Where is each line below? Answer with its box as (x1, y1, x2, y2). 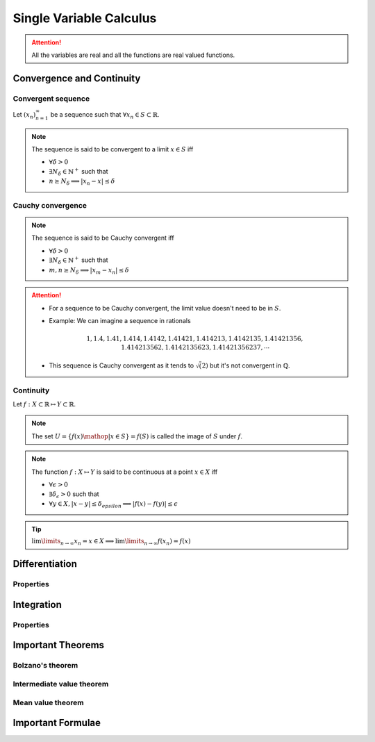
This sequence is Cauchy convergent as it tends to (49, 361, 194, 370)
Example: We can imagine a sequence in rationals (49, 317, 191, 325)
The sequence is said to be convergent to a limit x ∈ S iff (31, 145, 194, 154)
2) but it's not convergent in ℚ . (201, 361, 291, 370)
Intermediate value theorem (12, 679, 109, 689)
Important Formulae (12, 717, 101, 729)
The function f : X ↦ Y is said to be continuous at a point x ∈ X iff (31, 468, 218, 476)
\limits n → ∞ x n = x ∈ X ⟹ (41, 537, 115, 547)
